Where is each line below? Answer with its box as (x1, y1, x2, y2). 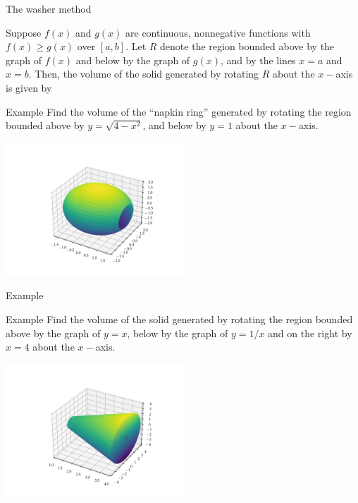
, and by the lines (220, 52, 296, 67)
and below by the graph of (75, 52, 190, 67)
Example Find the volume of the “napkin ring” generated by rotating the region (6, 104, 352, 119)
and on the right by (268, 325, 352, 340)
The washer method (6, 1, 92, 16)
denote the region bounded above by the (160, 39, 335, 54)
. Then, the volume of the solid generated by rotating (28, 66, 259, 81)
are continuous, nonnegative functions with (125, 25, 311, 40)
